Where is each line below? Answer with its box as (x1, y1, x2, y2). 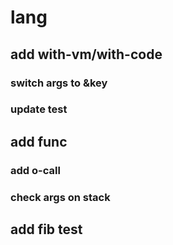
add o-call (10, 163, 61, 177)
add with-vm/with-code (10, 46, 163, 63)
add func (10, 133, 68, 150)
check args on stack (10, 190, 111, 204)
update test (10, 102, 68, 116)
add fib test (10, 221, 83, 238)
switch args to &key (10, 76, 108, 90)
